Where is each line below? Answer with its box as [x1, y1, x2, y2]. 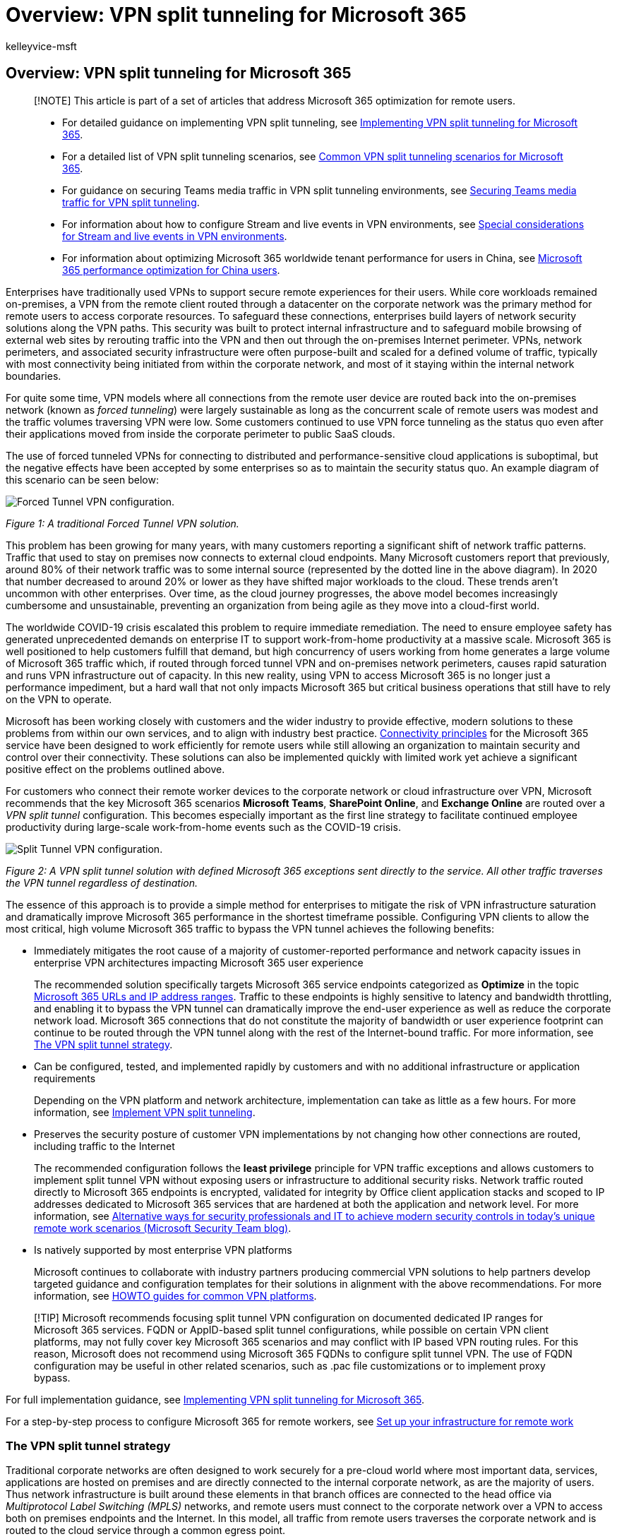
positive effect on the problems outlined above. [6, 762, 225, 775]
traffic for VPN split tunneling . [62, 196, 200, 208]
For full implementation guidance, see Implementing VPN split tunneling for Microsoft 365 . [6, 1393, 425, 1406]
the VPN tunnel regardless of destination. [6, 876, 198, 889]
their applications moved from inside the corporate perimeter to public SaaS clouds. [6, 427, 395, 440]
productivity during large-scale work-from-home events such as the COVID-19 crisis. [6, 820, 401, 833]
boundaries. [6, 369, 61, 382]
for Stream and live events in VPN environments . [62, 229, 287, 242]
